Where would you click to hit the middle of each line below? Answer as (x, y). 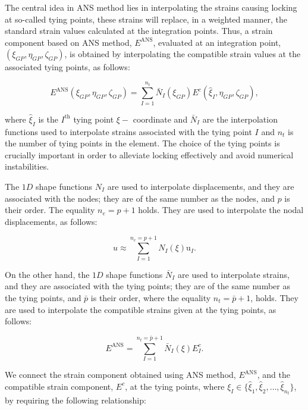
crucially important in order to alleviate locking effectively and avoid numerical (149, 154)
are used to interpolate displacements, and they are (201, 186)
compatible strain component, (59, 386)
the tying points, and (43, 298)
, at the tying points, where (175, 386)
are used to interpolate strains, (234, 274)
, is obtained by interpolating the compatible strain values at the (183, 54)
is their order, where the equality (151, 298)
